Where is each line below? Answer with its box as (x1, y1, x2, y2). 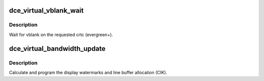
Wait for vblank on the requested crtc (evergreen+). (9, 32, 113, 38)
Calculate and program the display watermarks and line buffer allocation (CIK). (9, 69, 167, 75)
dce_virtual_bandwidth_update (9, 44, 106, 53)
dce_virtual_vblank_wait (9, 6, 84, 15)
